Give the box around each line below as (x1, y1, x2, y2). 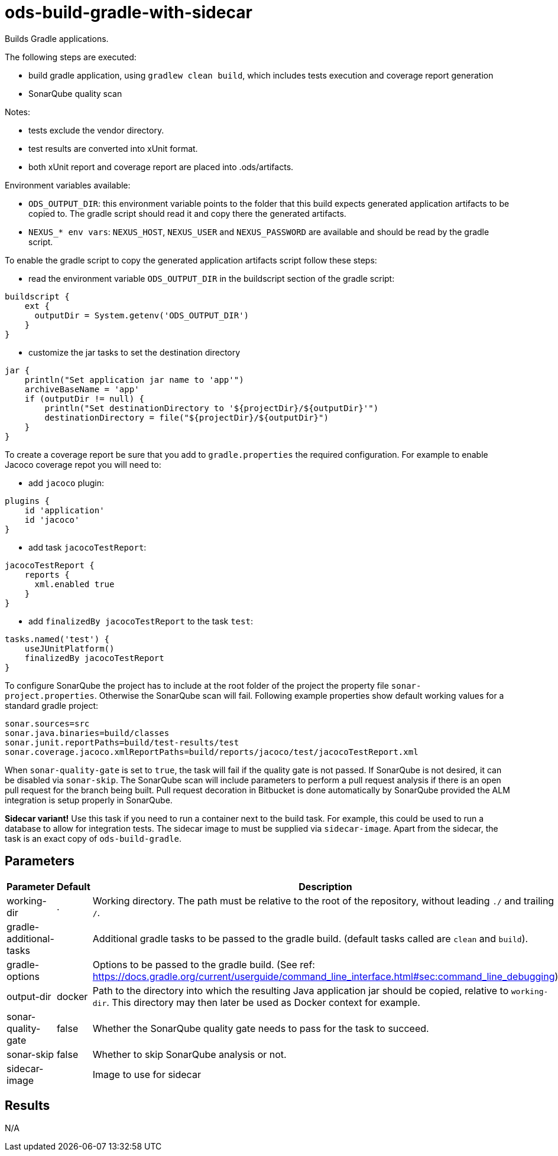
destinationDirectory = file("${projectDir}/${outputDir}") (44, 412, 329, 422)
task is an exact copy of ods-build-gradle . (5, 833, 182, 844)
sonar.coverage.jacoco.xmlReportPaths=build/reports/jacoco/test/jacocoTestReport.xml (5, 747, 418, 757)
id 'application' (24, 505, 105, 515)
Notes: (5, 106, 30, 117)
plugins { (5, 496, 50, 506)
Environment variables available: (5, 180, 131, 190)
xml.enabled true (34, 579, 115, 589)
